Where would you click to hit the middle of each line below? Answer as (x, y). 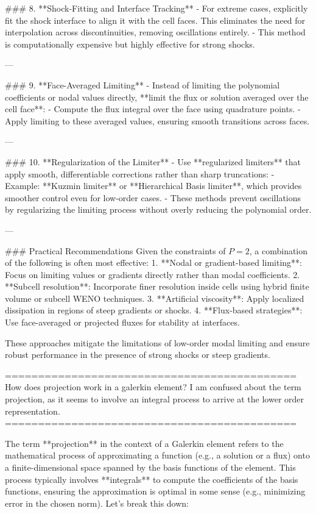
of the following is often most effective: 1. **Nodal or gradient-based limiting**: (153, 262)
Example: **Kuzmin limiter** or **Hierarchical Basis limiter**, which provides (153, 186)
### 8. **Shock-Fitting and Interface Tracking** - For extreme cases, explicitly (156, 8)
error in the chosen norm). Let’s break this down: (97, 503)
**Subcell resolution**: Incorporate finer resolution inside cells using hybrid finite (157, 286)
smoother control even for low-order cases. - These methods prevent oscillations (153, 197)
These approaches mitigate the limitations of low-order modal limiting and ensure (157, 342)
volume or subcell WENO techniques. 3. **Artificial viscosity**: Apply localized (155, 298)
